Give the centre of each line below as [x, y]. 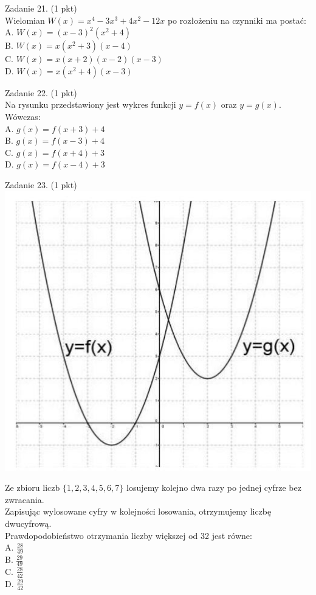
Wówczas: [23, 116]
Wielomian [25, 20]
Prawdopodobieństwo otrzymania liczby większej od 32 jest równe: [129, 535]
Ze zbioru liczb [33, 488]
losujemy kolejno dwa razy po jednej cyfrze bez [214, 488]
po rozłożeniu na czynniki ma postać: [237, 20]
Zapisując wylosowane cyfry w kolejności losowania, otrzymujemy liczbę [138, 511]
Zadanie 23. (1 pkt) [41, 184]
